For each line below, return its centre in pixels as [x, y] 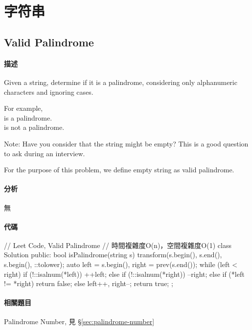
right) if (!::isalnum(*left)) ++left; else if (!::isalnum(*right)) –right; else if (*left [124, 274]
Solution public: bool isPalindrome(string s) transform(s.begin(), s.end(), [113, 255]
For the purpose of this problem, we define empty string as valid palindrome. [119, 170]
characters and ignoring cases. [49, 92]
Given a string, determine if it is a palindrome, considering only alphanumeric [121, 82]
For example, [23, 108]
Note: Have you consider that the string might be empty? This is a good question [126, 143]
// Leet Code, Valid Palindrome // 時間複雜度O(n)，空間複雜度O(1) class [118, 245]
